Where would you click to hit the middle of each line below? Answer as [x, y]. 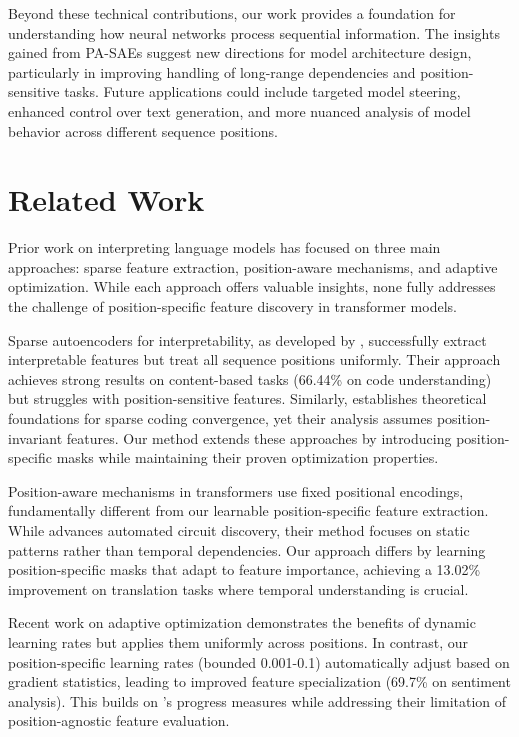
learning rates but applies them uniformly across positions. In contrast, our [238, 641]
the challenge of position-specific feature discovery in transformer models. [232, 306]
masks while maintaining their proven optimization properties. [247, 457]
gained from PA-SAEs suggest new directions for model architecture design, [240, 52]
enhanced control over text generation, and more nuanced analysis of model [239, 110]
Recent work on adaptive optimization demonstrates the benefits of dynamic [242, 622]
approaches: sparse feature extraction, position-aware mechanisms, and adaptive [253, 266]
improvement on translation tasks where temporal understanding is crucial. [238, 588]
